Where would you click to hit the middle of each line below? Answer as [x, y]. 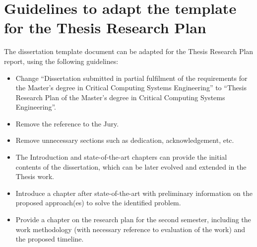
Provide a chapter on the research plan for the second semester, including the [133, 219]
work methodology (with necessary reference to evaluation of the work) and [130, 229]
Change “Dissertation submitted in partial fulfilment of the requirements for [131, 78]
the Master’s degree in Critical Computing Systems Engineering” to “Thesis [131, 88]
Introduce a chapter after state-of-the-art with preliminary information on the [134, 193]
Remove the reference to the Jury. [67, 123]
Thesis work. [35, 176]
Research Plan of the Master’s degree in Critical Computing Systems [120, 97]
